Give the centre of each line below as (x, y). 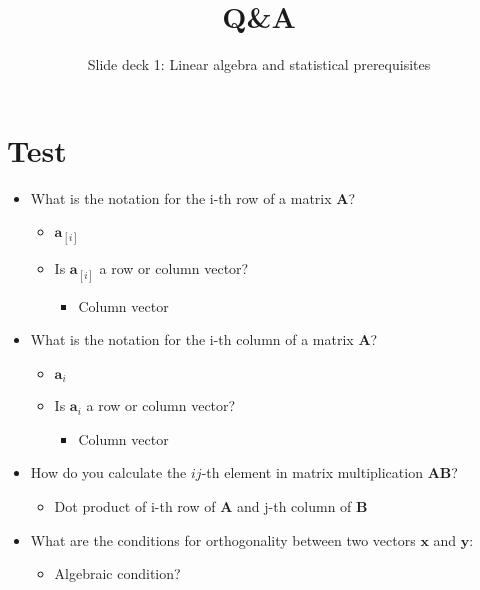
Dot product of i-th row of (135, 506)
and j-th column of (294, 506)
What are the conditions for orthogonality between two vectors (223, 539)
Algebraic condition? (117, 573)
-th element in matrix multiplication (312, 472)
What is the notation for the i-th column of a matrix (192, 339)
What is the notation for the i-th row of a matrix (181, 197)
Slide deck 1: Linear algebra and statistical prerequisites (259, 64)
